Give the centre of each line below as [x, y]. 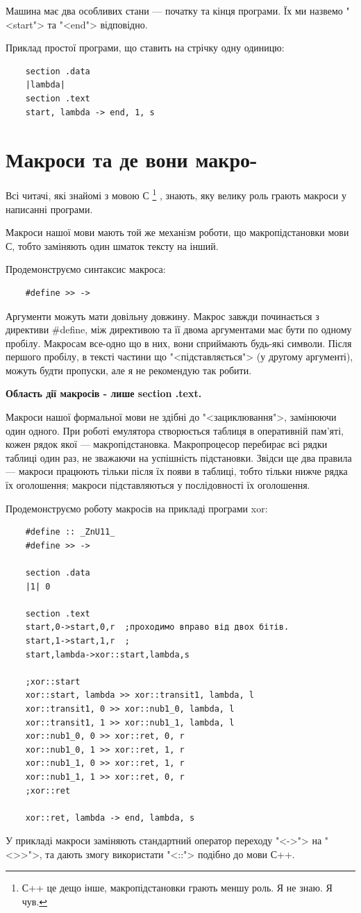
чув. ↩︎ [35, 902]
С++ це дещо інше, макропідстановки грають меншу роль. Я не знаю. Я [177, 888]
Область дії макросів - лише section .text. [104, 393]
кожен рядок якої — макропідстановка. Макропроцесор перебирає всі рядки [167, 444]
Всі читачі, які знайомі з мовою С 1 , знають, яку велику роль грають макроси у [176, 194]
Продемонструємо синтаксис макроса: [86, 269]
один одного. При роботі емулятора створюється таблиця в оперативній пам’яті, [175, 430]
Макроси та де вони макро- [132, 159]
